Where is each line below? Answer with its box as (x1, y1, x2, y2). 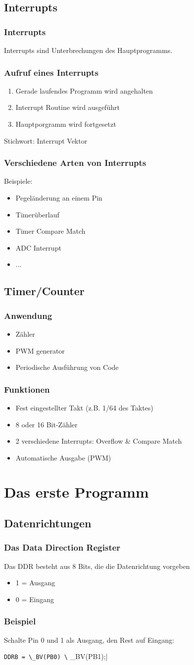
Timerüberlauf (15, 209, 59, 219)
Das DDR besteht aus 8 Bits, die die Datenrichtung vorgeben (4, 561, 190, 571)
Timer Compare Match (15, 226, 86, 236)
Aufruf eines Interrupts (4, 66, 98, 78)
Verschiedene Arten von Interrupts (4, 156, 146, 169)
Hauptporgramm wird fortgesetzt (15, 119, 116, 129)
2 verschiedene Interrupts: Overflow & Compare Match (15, 436, 182, 446)
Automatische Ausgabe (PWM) (15, 452, 111, 462)
